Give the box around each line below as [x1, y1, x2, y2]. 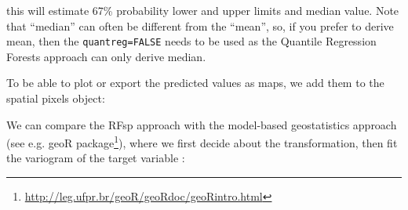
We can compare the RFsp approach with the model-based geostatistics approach [6, 116, 397, 132]
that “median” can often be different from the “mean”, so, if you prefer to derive [6, 17, 394, 34]
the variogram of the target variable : [6, 150, 185, 166]
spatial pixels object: [6, 90, 105, 107]
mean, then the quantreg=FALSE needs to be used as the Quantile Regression [6, 33, 377, 49]
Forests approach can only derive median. [6, 48, 206, 64]
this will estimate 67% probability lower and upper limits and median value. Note [6, 2, 399, 18]
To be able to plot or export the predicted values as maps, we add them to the [6, 74, 384, 91]
